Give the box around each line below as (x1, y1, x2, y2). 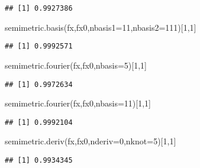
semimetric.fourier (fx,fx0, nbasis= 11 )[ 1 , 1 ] (5, 97, 151, 109)
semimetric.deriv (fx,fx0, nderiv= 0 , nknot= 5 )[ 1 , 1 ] (5, 135, 176, 147)
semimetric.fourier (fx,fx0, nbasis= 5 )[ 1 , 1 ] (5, 59, 147, 71)
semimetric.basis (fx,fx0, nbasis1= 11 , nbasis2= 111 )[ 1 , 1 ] (5, 21, 196, 33)
